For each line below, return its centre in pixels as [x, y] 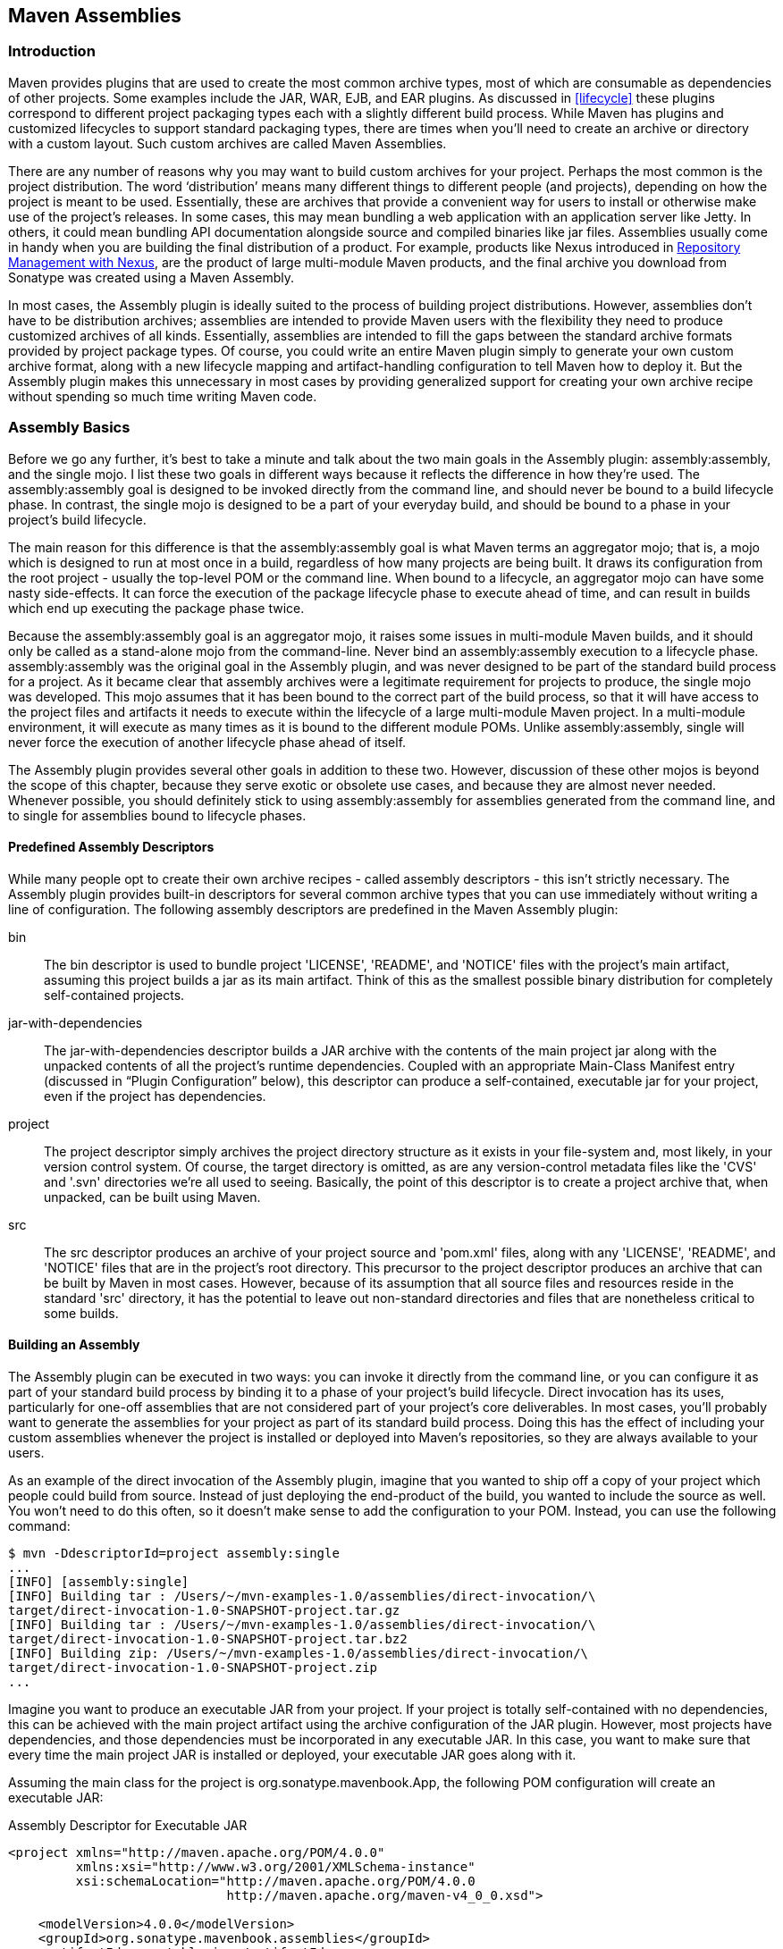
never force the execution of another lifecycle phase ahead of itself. [207, 742]
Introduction [52, 51]
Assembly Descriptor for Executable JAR [128, 1825]
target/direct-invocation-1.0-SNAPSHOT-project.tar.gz [204, 1610]
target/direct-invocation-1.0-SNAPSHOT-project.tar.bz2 [208, 1638]
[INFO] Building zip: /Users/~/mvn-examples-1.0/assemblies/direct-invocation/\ [299, 1653]
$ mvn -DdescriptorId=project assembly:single [174, 1553]
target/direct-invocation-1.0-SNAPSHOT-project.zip [193, 1667]
